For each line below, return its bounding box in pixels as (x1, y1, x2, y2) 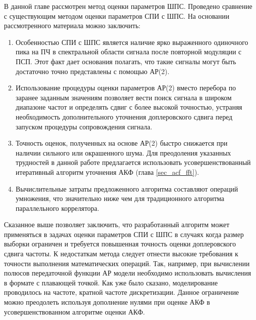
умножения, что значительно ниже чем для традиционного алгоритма (15, 193, 224, 203)
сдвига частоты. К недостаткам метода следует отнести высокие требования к (4, 248, 238, 259)
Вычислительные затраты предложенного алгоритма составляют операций (15, 183, 238, 194)
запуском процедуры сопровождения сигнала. (15, 121, 152, 131)
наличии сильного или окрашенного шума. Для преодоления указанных (15, 147, 231, 158)
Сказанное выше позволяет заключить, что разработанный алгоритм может (4, 219, 230, 230)
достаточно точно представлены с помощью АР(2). (15, 66, 170, 76)
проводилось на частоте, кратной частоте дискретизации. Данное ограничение (4, 287, 239, 297)
